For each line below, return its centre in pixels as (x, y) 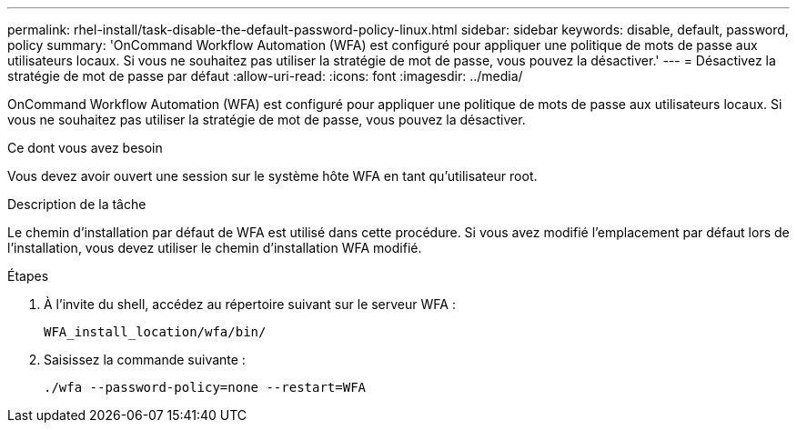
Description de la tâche (77, 204)
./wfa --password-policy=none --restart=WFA (205, 387)
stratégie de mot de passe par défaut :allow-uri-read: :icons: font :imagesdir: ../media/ (265, 76)
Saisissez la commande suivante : (145, 360)
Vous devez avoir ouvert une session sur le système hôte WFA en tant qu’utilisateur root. (272, 176)
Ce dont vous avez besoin (85, 148)
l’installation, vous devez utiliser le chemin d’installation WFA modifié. (215, 248)
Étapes (28, 276)
